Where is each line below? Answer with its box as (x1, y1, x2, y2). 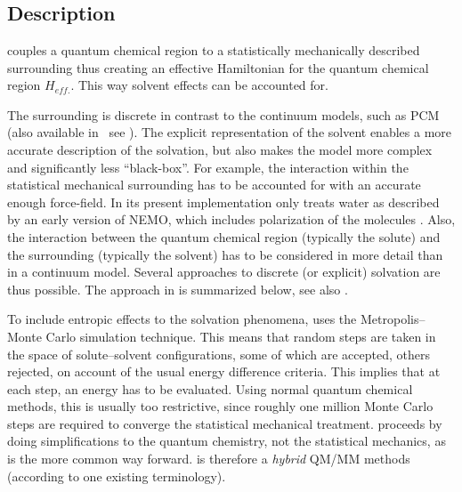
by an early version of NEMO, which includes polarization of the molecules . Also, (7, 210, 456, 229)
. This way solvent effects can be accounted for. (70, 76, 328, 94)
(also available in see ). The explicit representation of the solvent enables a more (7, 123, 451, 141)
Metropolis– (360, 310, 426, 328)
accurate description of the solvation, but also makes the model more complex (7, 140, 433, 158)
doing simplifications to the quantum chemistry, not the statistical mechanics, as (7, 432, 446, 450)
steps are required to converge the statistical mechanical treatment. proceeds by (7, 414, 442, 432)
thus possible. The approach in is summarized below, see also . (7, 279, 348, 298)
